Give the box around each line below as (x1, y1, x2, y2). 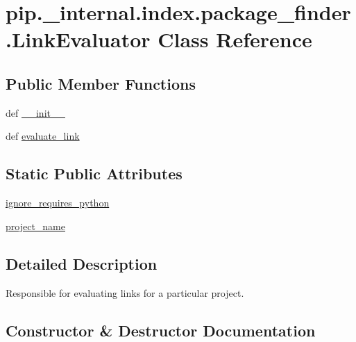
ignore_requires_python (6, 195, 110, 210)
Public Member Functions (6, 72, 196, 94)
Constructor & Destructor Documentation (6, 319, 316, 341)
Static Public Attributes (6, 163, 183, 184)
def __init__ (6, 105, 65, 120)
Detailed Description (6, 252, 158, 274)
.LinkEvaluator (6, 25, 151, 54)
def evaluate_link (6, 129, 80, 143)
